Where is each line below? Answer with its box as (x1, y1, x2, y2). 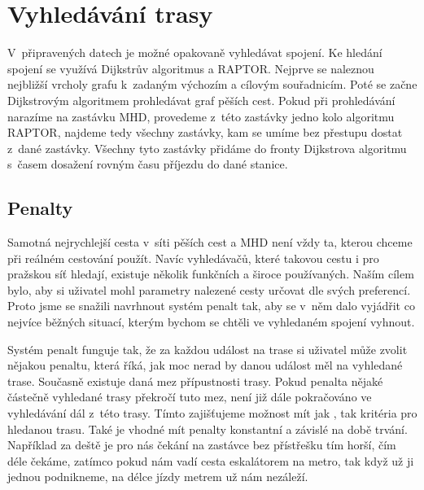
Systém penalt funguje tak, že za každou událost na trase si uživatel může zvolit (7, 340, 408, 357)
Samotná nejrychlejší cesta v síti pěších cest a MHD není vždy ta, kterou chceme (7, 234, 413, 251)
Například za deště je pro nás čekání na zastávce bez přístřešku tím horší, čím (7, 436, 396, 453)
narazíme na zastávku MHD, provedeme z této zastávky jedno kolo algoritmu (7, 107, 395, 125)
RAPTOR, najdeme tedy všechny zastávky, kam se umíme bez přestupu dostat (7, 124, 403, 141)
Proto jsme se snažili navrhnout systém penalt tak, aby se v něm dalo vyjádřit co (7, 297, 415, 314)
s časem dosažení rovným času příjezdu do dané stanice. (7, 155, 288, 173)
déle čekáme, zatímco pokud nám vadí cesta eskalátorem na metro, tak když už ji (7, 452, 414, 469)
